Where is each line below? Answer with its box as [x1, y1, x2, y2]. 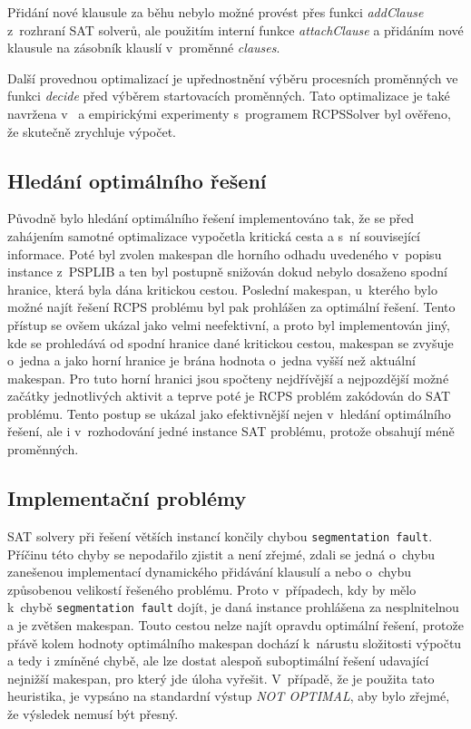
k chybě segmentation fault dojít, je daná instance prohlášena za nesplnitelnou [7, 598, 459, 617]
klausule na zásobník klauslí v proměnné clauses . [7, 38, 280, 57]
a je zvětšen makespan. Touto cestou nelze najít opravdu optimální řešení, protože [7, 615, 464, 634]
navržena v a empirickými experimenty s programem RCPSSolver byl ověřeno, [7, 103, 451, 122]
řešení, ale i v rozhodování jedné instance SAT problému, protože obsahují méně [7, 422, 455, 441]
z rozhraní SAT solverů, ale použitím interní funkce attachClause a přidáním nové [7, 20, 464, 39]
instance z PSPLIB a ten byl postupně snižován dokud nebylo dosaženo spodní [7, 262, 447, 281]
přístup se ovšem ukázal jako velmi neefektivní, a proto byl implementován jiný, [7, 315, 450, 334]
